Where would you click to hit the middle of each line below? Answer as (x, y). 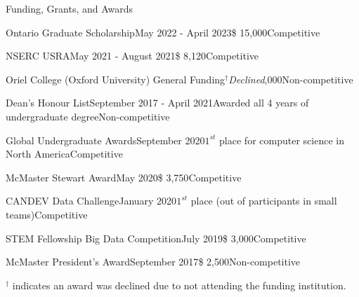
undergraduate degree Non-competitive (88, 116)
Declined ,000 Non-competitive (291, 79)
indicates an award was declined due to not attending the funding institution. (179, 285)
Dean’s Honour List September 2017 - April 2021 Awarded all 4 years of (157, 103)
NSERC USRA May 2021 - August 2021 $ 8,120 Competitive (132, 56)
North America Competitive (64, 154)
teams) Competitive (47, 214)
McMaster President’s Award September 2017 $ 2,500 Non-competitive (153, 262)
